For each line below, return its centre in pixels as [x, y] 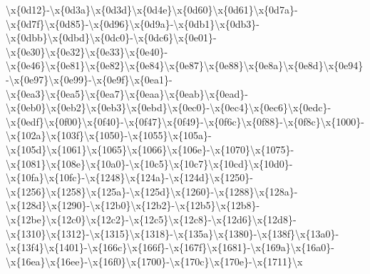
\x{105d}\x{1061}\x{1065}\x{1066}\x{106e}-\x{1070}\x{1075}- [150, 149]
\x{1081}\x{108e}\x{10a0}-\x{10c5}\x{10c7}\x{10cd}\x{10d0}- [149, 163]
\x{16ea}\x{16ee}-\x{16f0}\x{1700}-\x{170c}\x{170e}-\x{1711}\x [154, 261]
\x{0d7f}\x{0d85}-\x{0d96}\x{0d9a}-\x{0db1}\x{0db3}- [133, 23]
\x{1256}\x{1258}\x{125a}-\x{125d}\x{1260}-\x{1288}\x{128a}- [152, 191]
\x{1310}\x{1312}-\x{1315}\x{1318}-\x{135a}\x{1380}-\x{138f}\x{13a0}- [173, 233]
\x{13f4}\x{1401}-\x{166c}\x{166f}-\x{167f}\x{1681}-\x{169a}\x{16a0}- [170, 247]
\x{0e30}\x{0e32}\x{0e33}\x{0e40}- [87, 51]
